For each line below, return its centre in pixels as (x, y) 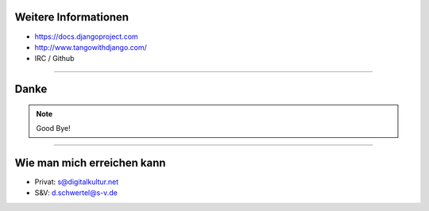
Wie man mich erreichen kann (90, 163)
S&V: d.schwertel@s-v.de (76, 193)
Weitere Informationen (72, 17)
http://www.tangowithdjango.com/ (91, 47)
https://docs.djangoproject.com (86, 36)
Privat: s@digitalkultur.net (77, 182)
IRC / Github (54, 59)
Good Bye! (53, 129)
